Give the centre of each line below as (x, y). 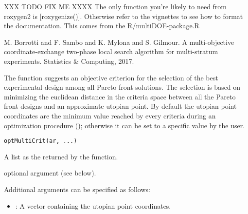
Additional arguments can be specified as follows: (77, 189)
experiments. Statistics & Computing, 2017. (69, 61)
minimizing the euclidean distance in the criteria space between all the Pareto (120, 96)
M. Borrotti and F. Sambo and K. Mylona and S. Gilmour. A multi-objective (119, 42)
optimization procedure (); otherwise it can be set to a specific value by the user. (124, 125)
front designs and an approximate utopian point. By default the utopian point (120, 106)
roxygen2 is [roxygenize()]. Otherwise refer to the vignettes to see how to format (124, 16)
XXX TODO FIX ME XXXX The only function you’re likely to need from (115, 6)
